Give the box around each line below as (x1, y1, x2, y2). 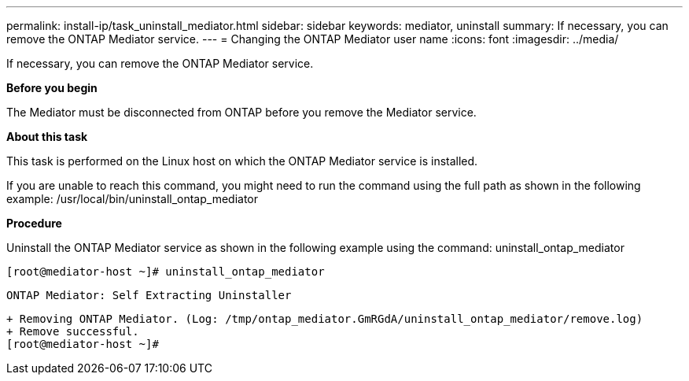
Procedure (6, 216, 62, 230)
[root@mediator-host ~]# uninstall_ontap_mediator (6, 265, 325, 278)
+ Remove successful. (6, 325, 139, 338)
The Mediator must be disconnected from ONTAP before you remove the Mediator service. (6, 105, 477, 119)
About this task (6, 130, 88, 143)
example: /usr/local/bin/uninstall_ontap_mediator (6, 192, 259, 205)
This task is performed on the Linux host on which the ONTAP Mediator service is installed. (6, 154, 478, 168)
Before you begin (6, 81, 98, 94)
